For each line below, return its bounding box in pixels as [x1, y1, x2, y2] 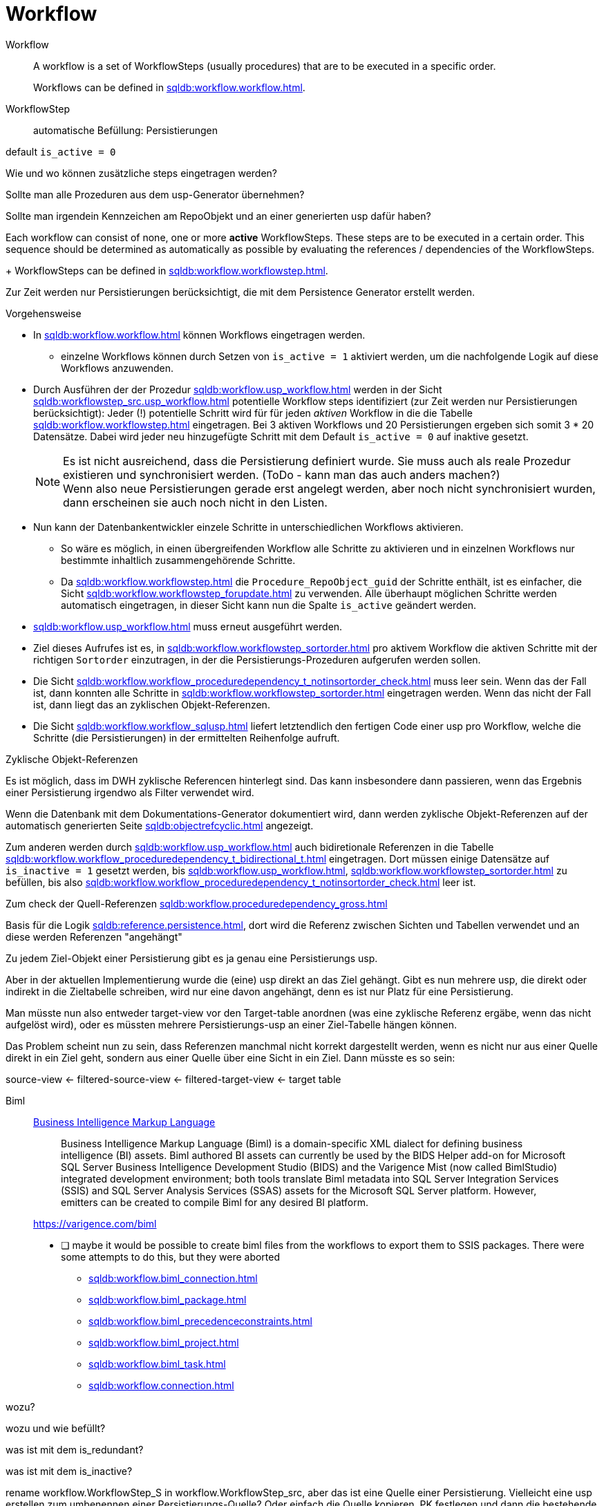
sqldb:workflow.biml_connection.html [88, 1272, 258, 1284]
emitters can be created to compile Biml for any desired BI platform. [61, 1196, 369, 1208]
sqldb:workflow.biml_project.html [88, 1336, 239, 1348]
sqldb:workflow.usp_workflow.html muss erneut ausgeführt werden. [33, 620, 343, 632]
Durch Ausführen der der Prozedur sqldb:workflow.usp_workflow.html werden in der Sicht [33, 383, 442, 395]
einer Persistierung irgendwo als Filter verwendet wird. [6, 786, 254, 798]
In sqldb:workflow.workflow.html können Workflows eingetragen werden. [33, 328, 366, 341]
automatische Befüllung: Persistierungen [33, 124, 218, 136]
